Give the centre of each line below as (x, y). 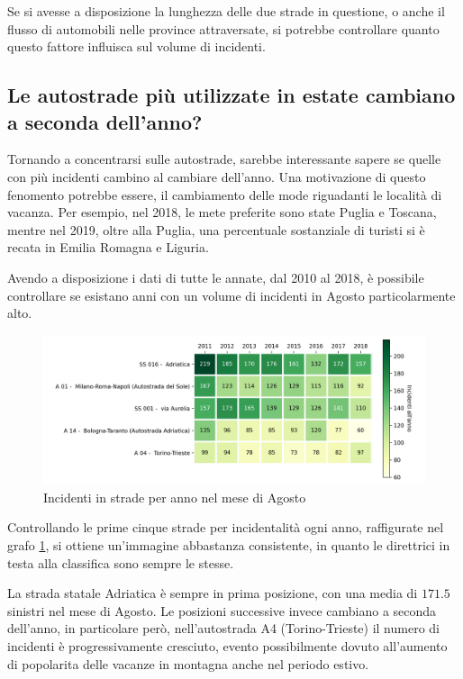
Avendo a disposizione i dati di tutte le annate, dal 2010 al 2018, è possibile (216, 277)
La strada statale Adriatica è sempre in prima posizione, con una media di (213, 593)
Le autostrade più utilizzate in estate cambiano (231, 95)
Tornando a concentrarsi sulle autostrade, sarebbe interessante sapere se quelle (224, 159)
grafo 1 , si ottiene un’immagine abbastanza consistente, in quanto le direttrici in (229, 544)
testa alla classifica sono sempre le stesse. (121, 562)
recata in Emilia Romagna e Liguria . (108, 247)
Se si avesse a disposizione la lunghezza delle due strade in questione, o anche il (226, 11)
